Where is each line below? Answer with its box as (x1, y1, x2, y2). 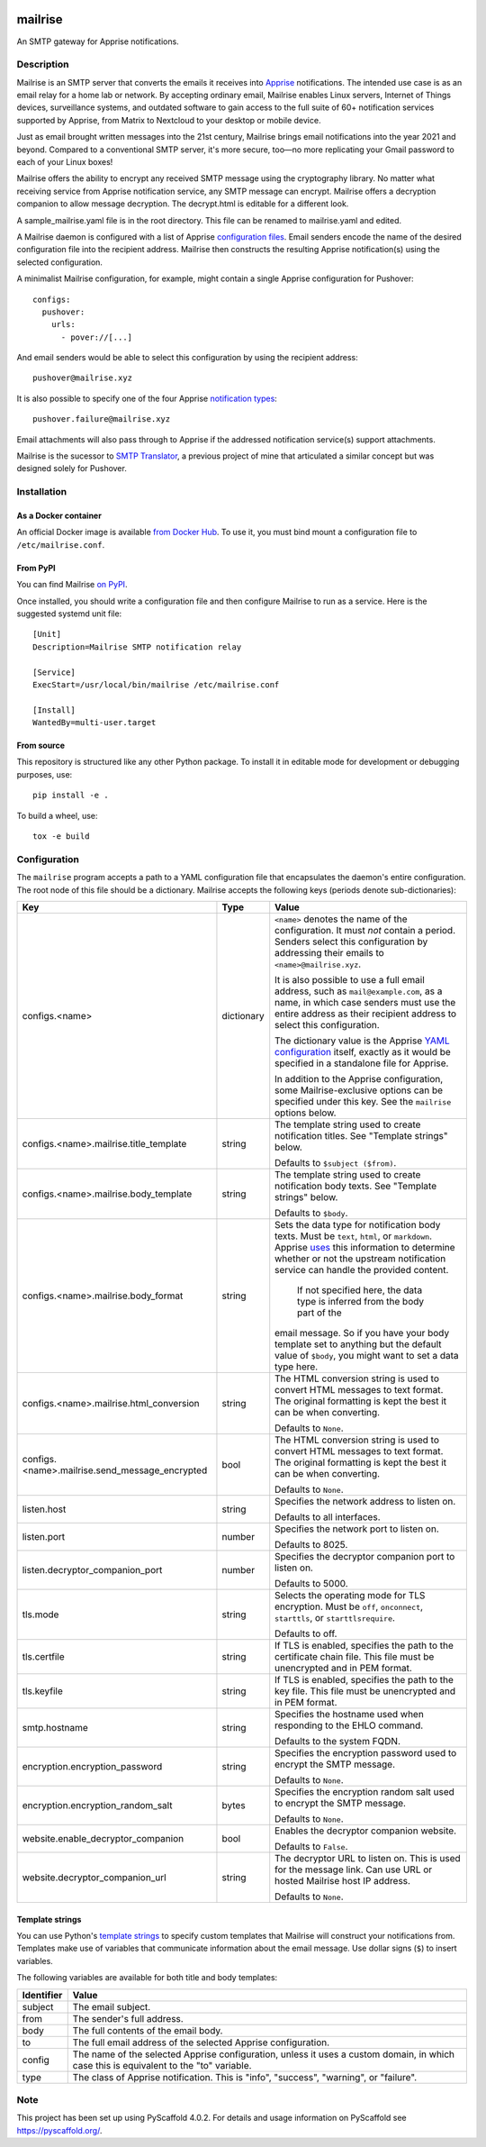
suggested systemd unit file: (16, 608, 122, 619)
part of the (297, 1306, 342, 1319)
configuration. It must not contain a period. (274, 923, 456, 936)
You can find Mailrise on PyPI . (16, 579, 128, 590)
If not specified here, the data (297, 1284, 423, 1296)
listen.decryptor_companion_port (22, 1563, 163, 1576)
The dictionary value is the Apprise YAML (274, 1034, 450, 1047)
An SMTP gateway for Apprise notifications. (16, 36, 179, 47)
